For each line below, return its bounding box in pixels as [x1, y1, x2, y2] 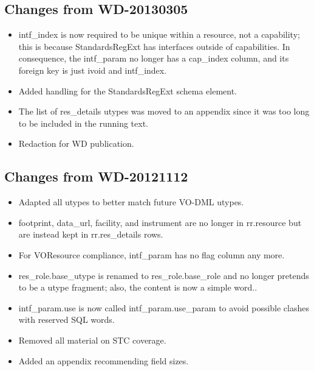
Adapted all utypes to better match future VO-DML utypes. [18, 196, 244, 208]
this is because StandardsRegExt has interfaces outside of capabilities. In [18, 40, 290, 52]
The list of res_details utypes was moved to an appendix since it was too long [18, 105, 310, 118]
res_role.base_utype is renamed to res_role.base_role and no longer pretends [18, 269, 309, 281]
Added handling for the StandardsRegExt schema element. [18, 84, 237, 97]
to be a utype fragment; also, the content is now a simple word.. [18, 281, 258, 294]
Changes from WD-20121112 [4, 167, 188, 186]
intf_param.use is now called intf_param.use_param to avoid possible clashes [18, 301, 310, 314]
